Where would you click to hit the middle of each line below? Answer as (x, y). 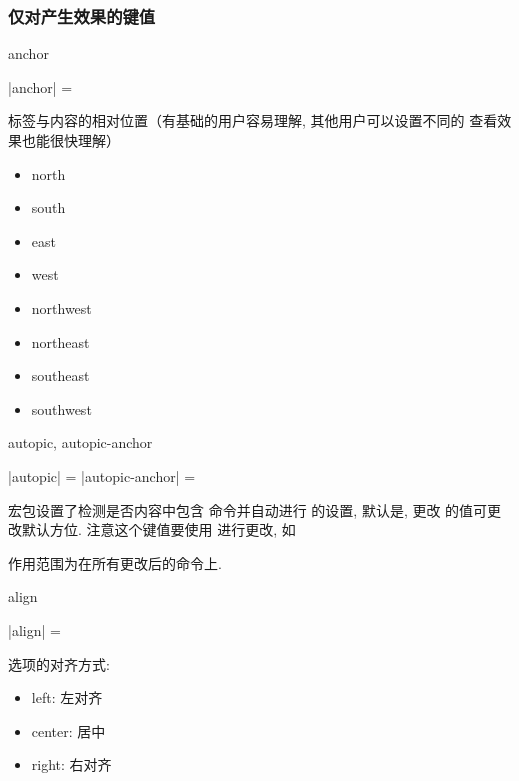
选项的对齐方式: (59, 663)
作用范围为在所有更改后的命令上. (115, 562)
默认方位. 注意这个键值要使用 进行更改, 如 (158, 529)
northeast (60, 341)
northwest (61, 307)
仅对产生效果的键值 (82, 15)
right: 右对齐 (71, 764)
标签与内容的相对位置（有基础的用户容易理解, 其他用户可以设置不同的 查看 (253, 120)
